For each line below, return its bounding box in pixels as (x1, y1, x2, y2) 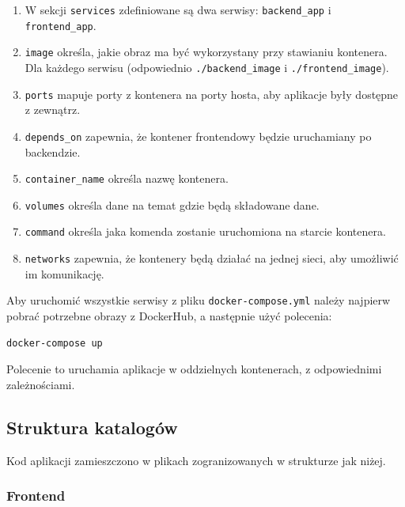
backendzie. (25, 143, 81, 160)
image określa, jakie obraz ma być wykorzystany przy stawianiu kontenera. (25, 44, 388, 60)
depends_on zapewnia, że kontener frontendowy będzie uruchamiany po (25, 127, 372, 144)
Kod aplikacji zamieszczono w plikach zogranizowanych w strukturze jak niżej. (6, 452, 386, 468)
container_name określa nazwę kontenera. (25, 170, 229, 187)
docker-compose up (6, 337, 103, 349)
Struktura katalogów (6, 414, 178, 439)
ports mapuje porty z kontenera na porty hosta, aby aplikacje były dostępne (25, 85, 399, 102)
